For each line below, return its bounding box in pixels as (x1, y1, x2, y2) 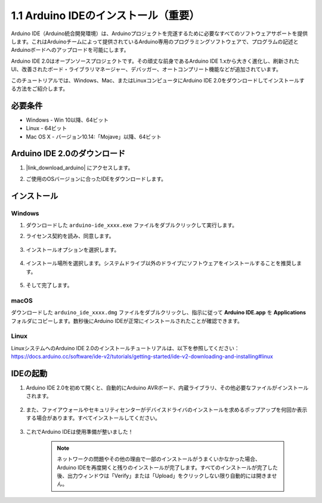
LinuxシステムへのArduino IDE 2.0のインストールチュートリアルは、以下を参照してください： (11, 344, 240, 351)
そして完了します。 (26, 281, 73, 289)
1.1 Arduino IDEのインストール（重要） (11, 9, 200, 22)
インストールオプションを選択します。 (26, 246, 120, 253)
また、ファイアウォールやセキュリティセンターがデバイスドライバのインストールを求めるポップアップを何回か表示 (26, 406, 308, 413)
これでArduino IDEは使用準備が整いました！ (26, 428, 134, 435)
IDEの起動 (11, 368, 48, 378)
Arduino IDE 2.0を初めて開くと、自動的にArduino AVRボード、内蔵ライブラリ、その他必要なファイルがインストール (26, 384, 309, 391)
